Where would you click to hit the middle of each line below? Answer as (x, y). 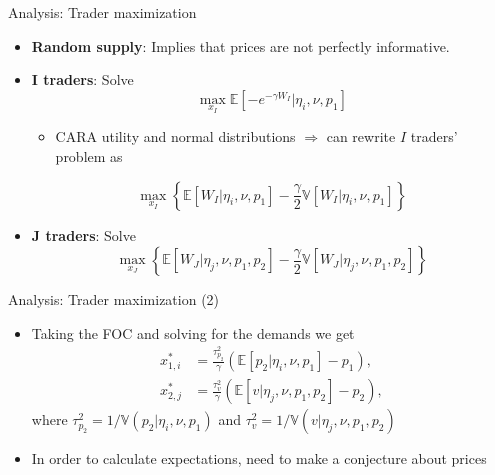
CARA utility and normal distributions (175, 136)
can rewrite (361, 136)
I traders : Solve (82, 79)
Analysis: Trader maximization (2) (114, 299)
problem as (89, 156)
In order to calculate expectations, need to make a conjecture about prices (259, 458)
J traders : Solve (83, 234)
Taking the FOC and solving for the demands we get (193, 332)
